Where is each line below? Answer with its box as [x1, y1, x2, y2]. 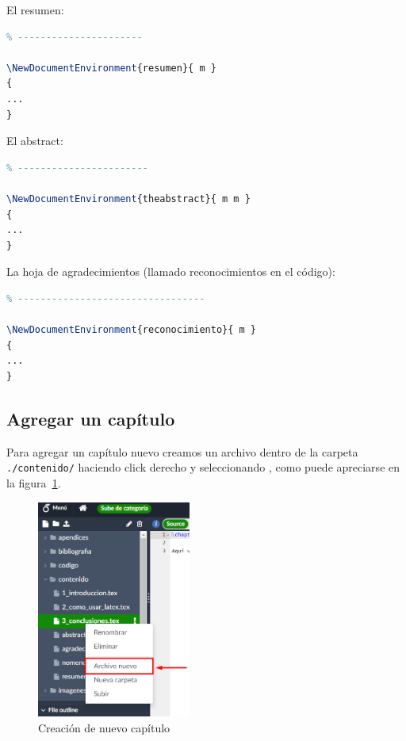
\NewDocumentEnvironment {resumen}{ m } [6, 62, 216, 74]
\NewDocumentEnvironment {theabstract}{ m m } [6, 193, 251, 204]
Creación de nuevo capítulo [38, 719, 170, 735]
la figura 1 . [6, 474, 61, 491]
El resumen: [6, 2, 64, 17]
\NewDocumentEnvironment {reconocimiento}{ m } [6, 324, 256, 336]
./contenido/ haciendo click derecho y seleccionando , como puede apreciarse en [6, 459, 400, 476]
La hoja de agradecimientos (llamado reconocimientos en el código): [6, 263, 335, 280]
